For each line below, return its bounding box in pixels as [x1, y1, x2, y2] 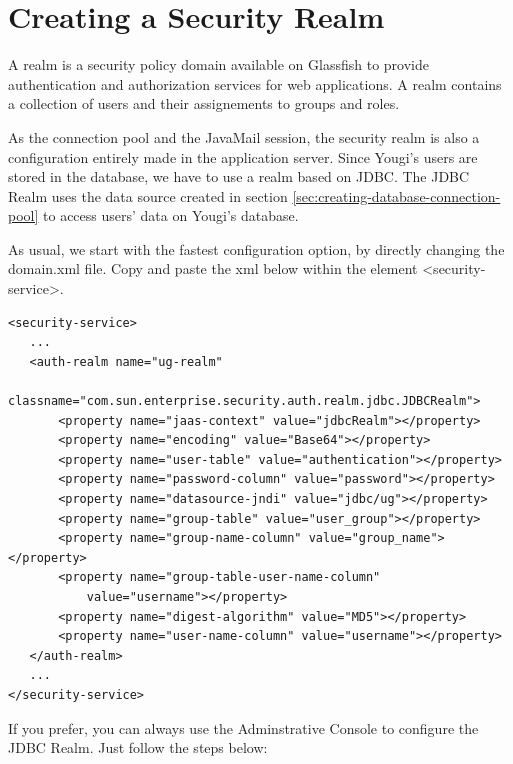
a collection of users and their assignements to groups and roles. [8, 93, 400, 114]
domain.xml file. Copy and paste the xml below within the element [8, 258, 418, 279]
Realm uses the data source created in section [8, 185, 288, 206]
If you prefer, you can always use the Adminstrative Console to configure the [8, 717, 479, 738]
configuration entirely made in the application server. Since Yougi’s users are [8, 146, 478, 167]
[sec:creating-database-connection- [292, 185, 501, 206]
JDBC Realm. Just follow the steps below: [8, 737, 268, 758]
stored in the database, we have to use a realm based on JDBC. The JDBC [8, 166, 470, 187]
